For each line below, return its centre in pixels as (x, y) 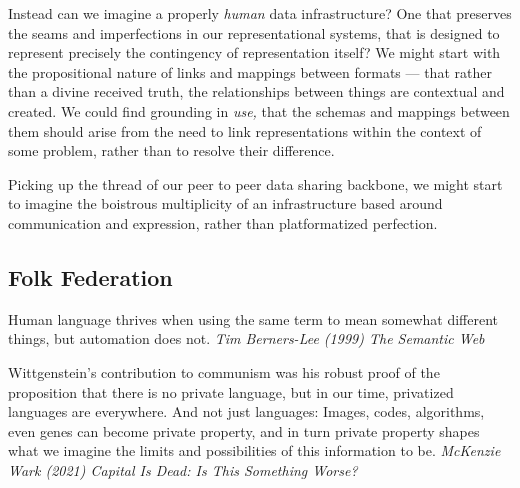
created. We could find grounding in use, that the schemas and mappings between (259, 110)
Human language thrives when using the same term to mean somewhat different (253, 318)
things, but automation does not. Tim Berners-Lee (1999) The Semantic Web (246, 338)
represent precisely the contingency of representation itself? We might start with (254, 52)
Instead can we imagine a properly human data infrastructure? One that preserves (260, 13)
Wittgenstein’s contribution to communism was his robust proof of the (224, 371)
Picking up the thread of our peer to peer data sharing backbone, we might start (255, 183)
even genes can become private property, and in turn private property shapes (244, 430)
